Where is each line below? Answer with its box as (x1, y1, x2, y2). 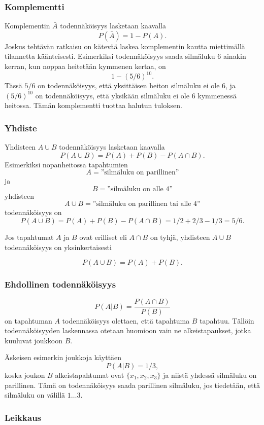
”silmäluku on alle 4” (107, 185, 173, 193)
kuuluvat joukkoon (5, 335, 62, 345)
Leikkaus (5, 411, 42, 423)
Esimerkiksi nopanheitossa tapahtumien (5, 159, 128, 169)
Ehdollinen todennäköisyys (5, 278, 116, 291)
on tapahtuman (5, 315, 52, 326)
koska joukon (5, 369, 45, 380)
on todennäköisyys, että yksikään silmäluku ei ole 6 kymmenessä (35, 90, 237, 100)
